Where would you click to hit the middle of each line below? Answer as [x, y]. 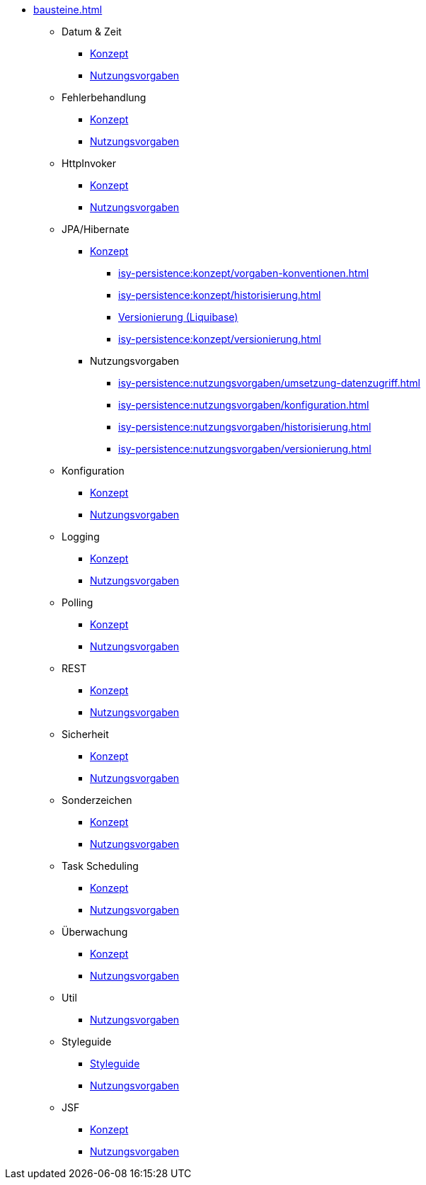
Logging [81, 537]
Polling [77, 602]
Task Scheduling [100, 866]
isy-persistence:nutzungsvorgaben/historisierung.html [245, 427]
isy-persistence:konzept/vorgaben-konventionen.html [244, 273]
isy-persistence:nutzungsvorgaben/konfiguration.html [244, 405]
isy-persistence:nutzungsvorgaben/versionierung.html [245, 449]
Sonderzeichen [97, 800]
